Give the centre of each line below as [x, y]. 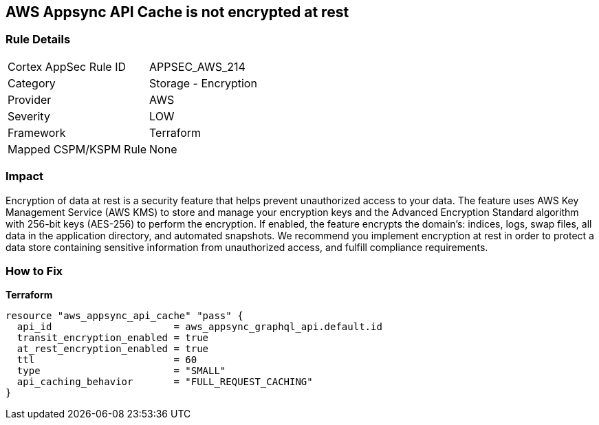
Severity [29, 116]
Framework [37, 132]
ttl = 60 [107, 360]
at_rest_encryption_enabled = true [113, 349]
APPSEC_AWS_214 [197, 66]
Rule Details [38, 40]
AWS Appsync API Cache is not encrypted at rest [177, 12]
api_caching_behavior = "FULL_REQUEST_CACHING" [165, 382]
